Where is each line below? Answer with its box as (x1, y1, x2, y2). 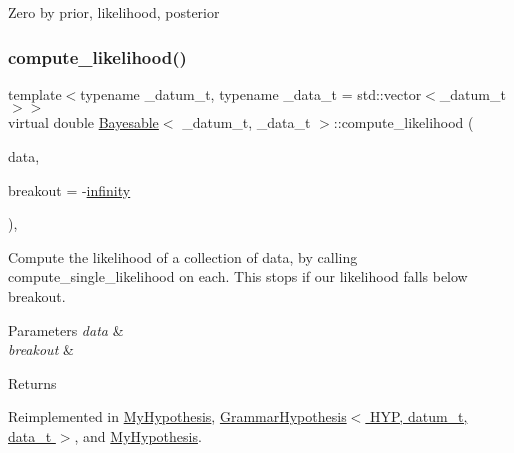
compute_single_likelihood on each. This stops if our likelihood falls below (8, 266, 468, 287)
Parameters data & (8, 319, 124, 340)
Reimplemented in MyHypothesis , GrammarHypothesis (8, 406, 347, 427)
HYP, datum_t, (369, 406, 468, 427)
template (8, 83, 62, 104)
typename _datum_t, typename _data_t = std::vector (80, 83, 422, 104)
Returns (8, 372, 57, 393)
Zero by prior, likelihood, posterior (8, 2, 220, 22)
